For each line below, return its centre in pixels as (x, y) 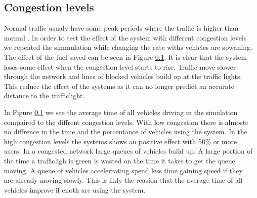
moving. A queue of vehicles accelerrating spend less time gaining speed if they (124, 170)
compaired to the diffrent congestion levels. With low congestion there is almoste (126, 122)
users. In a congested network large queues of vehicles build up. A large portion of (128, 151)
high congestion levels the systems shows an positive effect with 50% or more (121, 141)
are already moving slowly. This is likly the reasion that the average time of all (123, 180)
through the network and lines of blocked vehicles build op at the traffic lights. (123, 76)
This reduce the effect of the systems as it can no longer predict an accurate (119, 86)
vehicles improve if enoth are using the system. (75, 189)
